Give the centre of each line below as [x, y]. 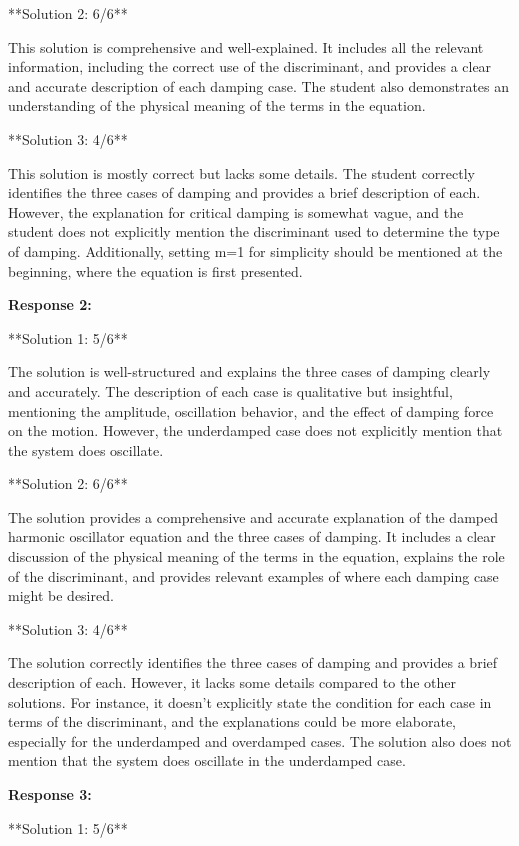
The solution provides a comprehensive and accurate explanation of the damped [253, 516]
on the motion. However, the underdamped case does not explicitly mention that [255, 430]
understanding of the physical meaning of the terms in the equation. [217, 105]
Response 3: [50, 794]
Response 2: [50, 304]
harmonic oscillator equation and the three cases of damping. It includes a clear [252, 536]
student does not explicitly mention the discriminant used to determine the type [254, 231]
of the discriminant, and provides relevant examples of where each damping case [253, 575]
